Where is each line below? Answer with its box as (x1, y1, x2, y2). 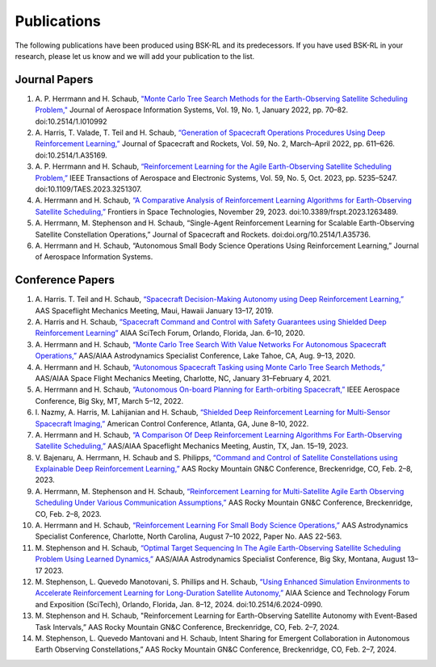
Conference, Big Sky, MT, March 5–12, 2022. (35, 396, 184, 405)
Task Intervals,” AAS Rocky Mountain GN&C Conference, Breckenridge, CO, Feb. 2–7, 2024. (35, 622, 340, 631)
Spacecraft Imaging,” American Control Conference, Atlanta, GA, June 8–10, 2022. (35, 418, 309, 428)
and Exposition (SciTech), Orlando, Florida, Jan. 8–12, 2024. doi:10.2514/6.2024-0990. (35, 599, 323, 609)
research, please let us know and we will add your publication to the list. (15, 51, 255, 61)
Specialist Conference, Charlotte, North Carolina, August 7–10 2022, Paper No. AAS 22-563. (35, 531, 342, 541)
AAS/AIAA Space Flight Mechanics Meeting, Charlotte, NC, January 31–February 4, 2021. (35, 373, 331, 383)
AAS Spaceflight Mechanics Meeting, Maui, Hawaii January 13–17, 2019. (35, 305, 274, 315)
